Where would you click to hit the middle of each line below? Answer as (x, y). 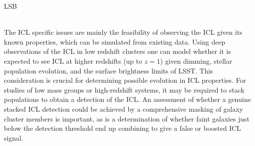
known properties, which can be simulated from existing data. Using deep (115, 41)
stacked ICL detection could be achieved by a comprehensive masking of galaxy (124, 109)
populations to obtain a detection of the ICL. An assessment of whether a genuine (127, 99)
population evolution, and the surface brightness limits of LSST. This (109, 70)
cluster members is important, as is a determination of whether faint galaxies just (127, 118)
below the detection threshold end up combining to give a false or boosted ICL (123, 128)
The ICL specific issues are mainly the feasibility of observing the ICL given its (123, 32)
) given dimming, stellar (196, 61)
